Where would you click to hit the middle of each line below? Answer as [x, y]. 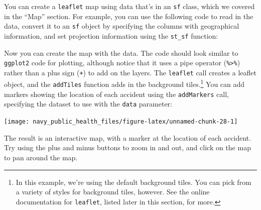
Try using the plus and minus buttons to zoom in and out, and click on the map [127, 147]
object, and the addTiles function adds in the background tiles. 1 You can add [124, 83]
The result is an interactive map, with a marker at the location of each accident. [128, 137]
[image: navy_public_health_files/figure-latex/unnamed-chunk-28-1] [121, 122]
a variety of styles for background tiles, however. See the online [113, 192]
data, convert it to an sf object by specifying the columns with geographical [122, 26]
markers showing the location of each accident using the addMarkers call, [116, 94]
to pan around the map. [41, 157]
